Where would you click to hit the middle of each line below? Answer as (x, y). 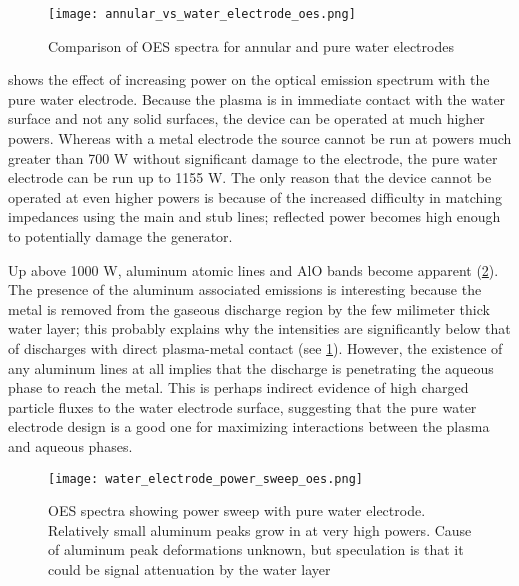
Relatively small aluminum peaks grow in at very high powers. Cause (260, 529)
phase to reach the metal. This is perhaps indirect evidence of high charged (238, 387)
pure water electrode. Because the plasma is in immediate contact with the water (257, 98)
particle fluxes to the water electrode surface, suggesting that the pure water (242, 406)
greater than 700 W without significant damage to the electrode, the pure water (253, 157)
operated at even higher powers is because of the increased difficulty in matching (255, 196)
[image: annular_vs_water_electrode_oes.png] (202, 14)
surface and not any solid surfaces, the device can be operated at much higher (246, 118)
